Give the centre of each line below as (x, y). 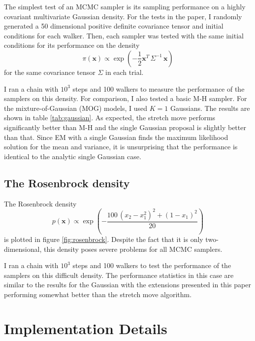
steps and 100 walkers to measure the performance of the (159, 88)
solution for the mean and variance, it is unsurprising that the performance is (121, 147)
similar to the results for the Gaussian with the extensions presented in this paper (127, 285)
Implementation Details (86, 328)
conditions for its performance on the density (72, 45)
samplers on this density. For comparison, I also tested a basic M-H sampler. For (126, 98)
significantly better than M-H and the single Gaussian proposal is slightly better (125, 127)
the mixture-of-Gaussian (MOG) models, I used (76, 108)
